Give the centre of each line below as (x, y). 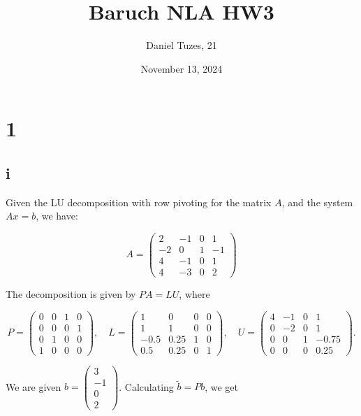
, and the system (317, 202)
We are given (34, 386)
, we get (221, 386)
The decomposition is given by (71, 294)
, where (194, 294)
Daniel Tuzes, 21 (182, 45)
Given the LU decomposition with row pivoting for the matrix (139, 202)
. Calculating (146, 386)
